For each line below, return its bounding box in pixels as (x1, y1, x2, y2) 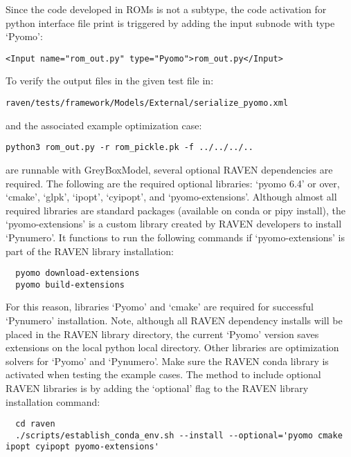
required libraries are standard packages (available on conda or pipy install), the (6, 203, 346, 217)
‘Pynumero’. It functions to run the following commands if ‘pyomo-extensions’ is (6, 230, 345, 244)
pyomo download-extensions (15, 268, 140, 279)
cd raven (15, 419, 55, 429)
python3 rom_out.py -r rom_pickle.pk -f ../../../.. (6, 142, 253, 153)
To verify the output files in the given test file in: (6, 73, 214, 88)
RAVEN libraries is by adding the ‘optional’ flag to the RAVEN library (6, 380, 309, 395)
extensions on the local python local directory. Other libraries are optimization (6, 340, 339, 355)
